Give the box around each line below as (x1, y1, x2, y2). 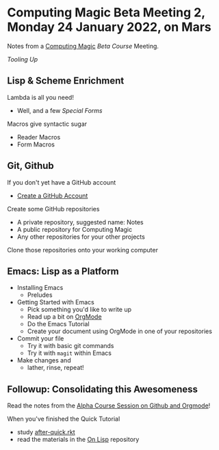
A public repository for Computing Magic (16, 225, 132, 233)
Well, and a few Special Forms (16, 106, 103, 114)
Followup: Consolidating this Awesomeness (7, 383, 198, 395)
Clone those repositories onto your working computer (7, 246, 159, 254)
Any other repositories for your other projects (16, 233, 145, 241)
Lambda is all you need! (7, 93, 74, 101)
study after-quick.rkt (16, 428, 75, 436)
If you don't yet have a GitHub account (7, 178, 116, 186)
